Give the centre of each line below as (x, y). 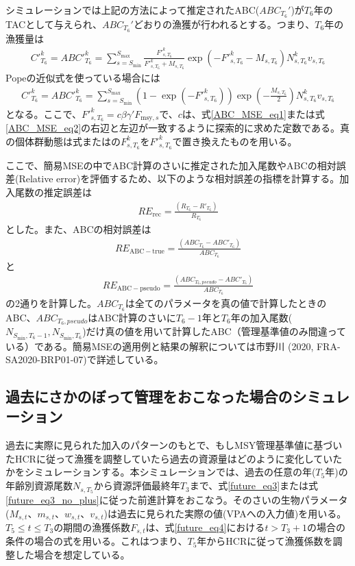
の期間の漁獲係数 (92, 527)
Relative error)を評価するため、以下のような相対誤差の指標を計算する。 (179, 179)
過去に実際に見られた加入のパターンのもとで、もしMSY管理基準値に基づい (174, 445)
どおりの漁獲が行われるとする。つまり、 (224, 24)
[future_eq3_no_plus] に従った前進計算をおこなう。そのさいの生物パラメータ (177, 499)
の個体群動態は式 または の (63, 141)
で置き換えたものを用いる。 (235, 141)
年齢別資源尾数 (39, 485)
